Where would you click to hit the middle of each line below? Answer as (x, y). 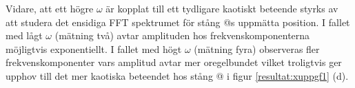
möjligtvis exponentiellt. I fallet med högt (94, 48)
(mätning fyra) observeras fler (257, 48)
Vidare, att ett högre (50, 8)
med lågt (24, 35)
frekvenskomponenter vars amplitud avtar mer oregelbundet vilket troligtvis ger (174, 62)
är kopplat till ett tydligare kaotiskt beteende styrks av (222, 8)
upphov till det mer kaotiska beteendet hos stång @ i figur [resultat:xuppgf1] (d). (177, 75)
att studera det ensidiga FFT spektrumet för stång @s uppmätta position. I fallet (178, 22)
